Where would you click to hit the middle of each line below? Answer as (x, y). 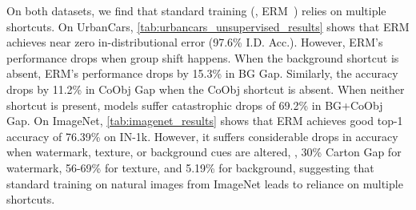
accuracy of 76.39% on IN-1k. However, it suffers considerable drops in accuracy (202, 136)
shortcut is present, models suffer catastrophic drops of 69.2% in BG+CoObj (195, 105)
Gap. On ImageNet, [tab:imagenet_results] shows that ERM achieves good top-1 (205, 121)
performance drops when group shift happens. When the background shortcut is (203, 57)
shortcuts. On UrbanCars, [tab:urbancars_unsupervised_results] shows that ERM (208, 26)
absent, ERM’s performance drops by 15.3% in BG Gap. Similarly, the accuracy (202, 73)
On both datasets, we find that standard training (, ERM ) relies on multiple (196, 10)
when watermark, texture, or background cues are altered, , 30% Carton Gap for (204, 152)
